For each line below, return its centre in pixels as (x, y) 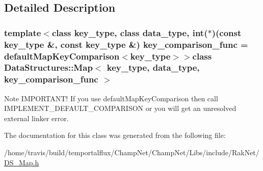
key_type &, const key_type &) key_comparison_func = (126, 44)
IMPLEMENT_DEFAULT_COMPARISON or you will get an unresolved (120, 108)
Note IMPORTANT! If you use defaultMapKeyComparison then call (111, 98)
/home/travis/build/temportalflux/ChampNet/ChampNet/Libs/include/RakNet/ (132, 152)
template (23, 32)
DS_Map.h (22, 162)
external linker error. (36, 118)
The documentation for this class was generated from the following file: (115, 135)
